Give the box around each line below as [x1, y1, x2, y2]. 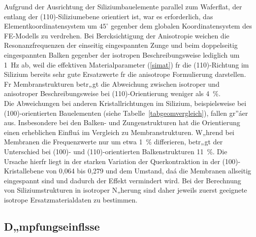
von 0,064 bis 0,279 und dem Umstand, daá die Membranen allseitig [46, 166, 252, 176]
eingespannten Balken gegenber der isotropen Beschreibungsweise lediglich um [4, 49, 240, 60]
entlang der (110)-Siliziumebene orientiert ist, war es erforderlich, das [4, 11, 213, 21]
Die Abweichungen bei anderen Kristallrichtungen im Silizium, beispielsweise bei [4, 98, 247, 108]
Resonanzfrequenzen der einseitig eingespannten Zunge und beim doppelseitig [4, 40, 238, 50]
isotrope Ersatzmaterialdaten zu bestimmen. [4, 194, 138, 204]
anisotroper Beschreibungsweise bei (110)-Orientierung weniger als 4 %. [4, 88, 221, 99]
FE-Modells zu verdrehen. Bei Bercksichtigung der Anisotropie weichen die [4, 30, 229, 40]
